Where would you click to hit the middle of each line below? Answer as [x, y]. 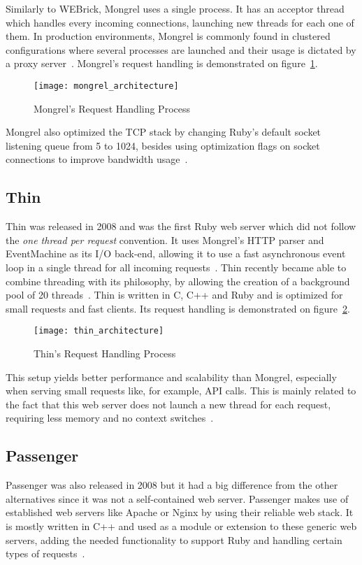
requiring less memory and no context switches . [110, 418]
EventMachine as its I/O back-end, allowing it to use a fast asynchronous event [176, 253]
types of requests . [45, 553]
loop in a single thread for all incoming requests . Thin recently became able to [176, 267]
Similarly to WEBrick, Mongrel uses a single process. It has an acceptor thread [175, 8]
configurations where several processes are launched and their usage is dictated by [181, 49]
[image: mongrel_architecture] [106, 86]
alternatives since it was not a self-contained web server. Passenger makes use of [177, 498]
